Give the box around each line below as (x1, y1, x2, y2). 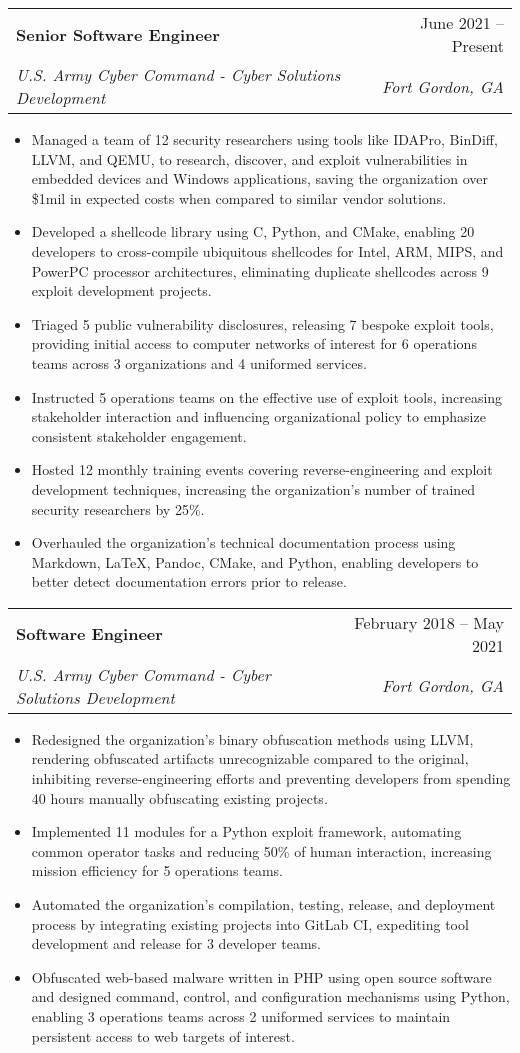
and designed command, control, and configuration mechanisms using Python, (31, 986, 510, 1007)
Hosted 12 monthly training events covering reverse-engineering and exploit (31, 459, 493, 480)
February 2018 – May (354, 610, 504, 634)
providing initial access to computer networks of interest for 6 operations (31, 333, 477, 354)
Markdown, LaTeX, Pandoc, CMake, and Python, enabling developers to (31, 551, 479, 572)
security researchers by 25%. (31, 498, 205, 519)
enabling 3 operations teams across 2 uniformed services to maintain (31, 1006, 451, 1026)
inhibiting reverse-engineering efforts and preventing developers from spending (31, 768, 511, 789)
